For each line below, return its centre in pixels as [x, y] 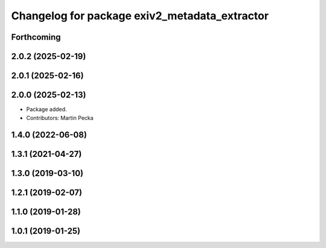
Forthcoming [36, 37]
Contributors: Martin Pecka [60, 118]
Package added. [46, 109]
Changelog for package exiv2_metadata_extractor [140, 16]
